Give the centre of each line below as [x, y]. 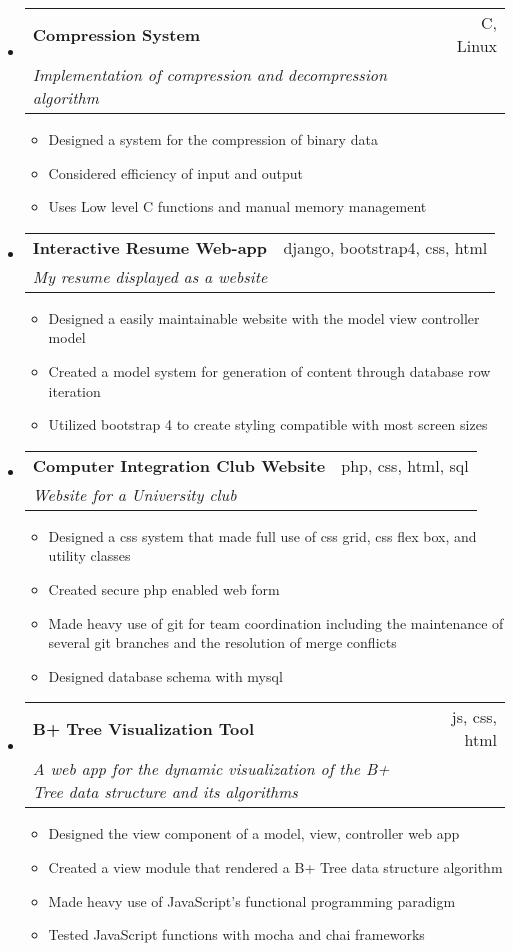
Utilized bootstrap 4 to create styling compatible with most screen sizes [268, 424]
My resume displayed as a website [150, 276]
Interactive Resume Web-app [150, 247]
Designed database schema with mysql [165, 675]
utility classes [89, 555]
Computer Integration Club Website [179, 465]
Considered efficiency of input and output [176, 172]
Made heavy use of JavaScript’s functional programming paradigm [252, 900]
